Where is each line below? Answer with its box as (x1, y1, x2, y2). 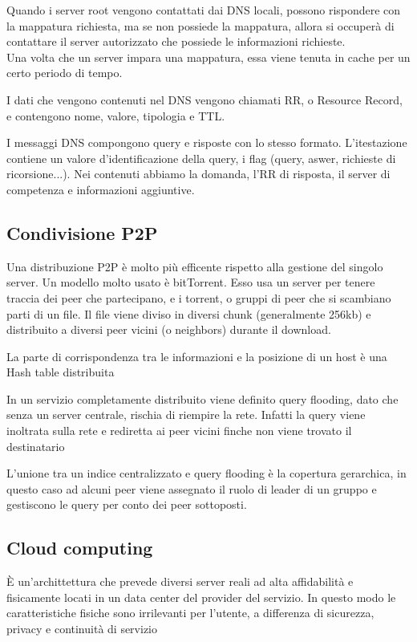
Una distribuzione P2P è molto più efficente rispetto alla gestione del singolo (6, 258, 383, 274)
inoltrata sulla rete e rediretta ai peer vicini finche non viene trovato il (6, 422, 352, 439)
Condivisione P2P (6, 220, 158, 245)
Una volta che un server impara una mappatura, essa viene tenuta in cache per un (6, 48, 411, 65)
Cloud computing (6, 535, 153, 560)
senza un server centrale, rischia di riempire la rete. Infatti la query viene (6, 406, 366, 423)
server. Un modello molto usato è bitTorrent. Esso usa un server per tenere (6, 274, 375, 291)
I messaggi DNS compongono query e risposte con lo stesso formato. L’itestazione (6, 134, 407, 151)
